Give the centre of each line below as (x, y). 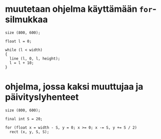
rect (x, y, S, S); (29, 132)
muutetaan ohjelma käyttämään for (79, 9)
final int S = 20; (24, 119)
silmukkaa (27, 19)
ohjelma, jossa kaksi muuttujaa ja (74, 87)
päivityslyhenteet (42, 97)
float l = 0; (18, 41)
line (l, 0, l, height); (35, 58)
